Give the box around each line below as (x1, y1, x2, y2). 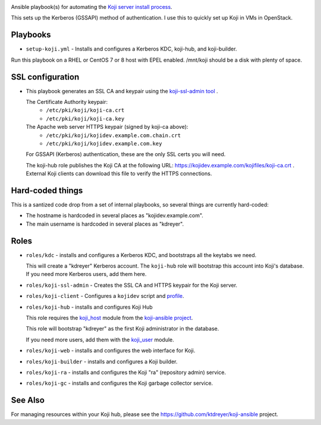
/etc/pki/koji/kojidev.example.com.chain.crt (46, 132, 181, 139)
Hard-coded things (11, 185, 83, 195)
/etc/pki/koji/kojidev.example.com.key (46, 140, 162, 147)
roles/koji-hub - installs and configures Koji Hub (26, 303, 153, 310)
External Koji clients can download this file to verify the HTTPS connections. (26, 170, 212, 177)
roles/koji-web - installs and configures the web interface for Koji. (26, 347, 196, 354)
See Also (11, 395, 45, 405)
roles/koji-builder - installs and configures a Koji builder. (26, 358, 178, 365)
